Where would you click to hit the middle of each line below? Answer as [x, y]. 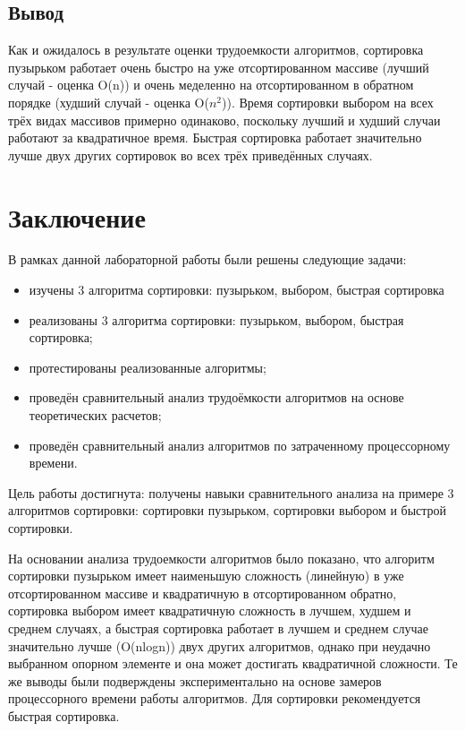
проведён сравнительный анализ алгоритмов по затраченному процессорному [240, 445]
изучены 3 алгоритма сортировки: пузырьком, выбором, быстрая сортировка [237, 290]
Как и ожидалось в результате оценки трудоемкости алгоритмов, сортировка [216, 50]
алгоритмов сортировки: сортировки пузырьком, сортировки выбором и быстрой [228, 510]
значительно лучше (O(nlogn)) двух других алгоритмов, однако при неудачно [220, 645]
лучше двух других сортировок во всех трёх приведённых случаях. [190, 155]
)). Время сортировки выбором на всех [328, 102]
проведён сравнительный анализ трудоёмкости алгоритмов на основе [216, 397]
